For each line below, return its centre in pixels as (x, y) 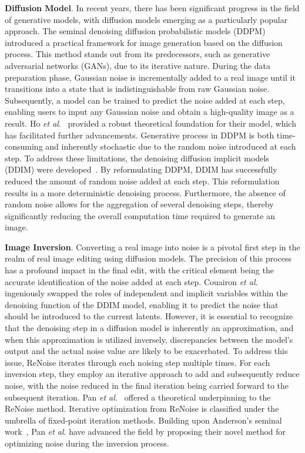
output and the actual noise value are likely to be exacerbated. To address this (146, 351)
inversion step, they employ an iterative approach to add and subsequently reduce (152, 374)
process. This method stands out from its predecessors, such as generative (138, 54)
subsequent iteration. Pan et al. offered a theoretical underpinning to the (138, 397)
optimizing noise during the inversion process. (87, 443)
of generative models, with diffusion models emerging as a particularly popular (146, 19)
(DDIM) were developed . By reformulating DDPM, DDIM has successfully (141, 169)
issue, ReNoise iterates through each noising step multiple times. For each (138, 362)
